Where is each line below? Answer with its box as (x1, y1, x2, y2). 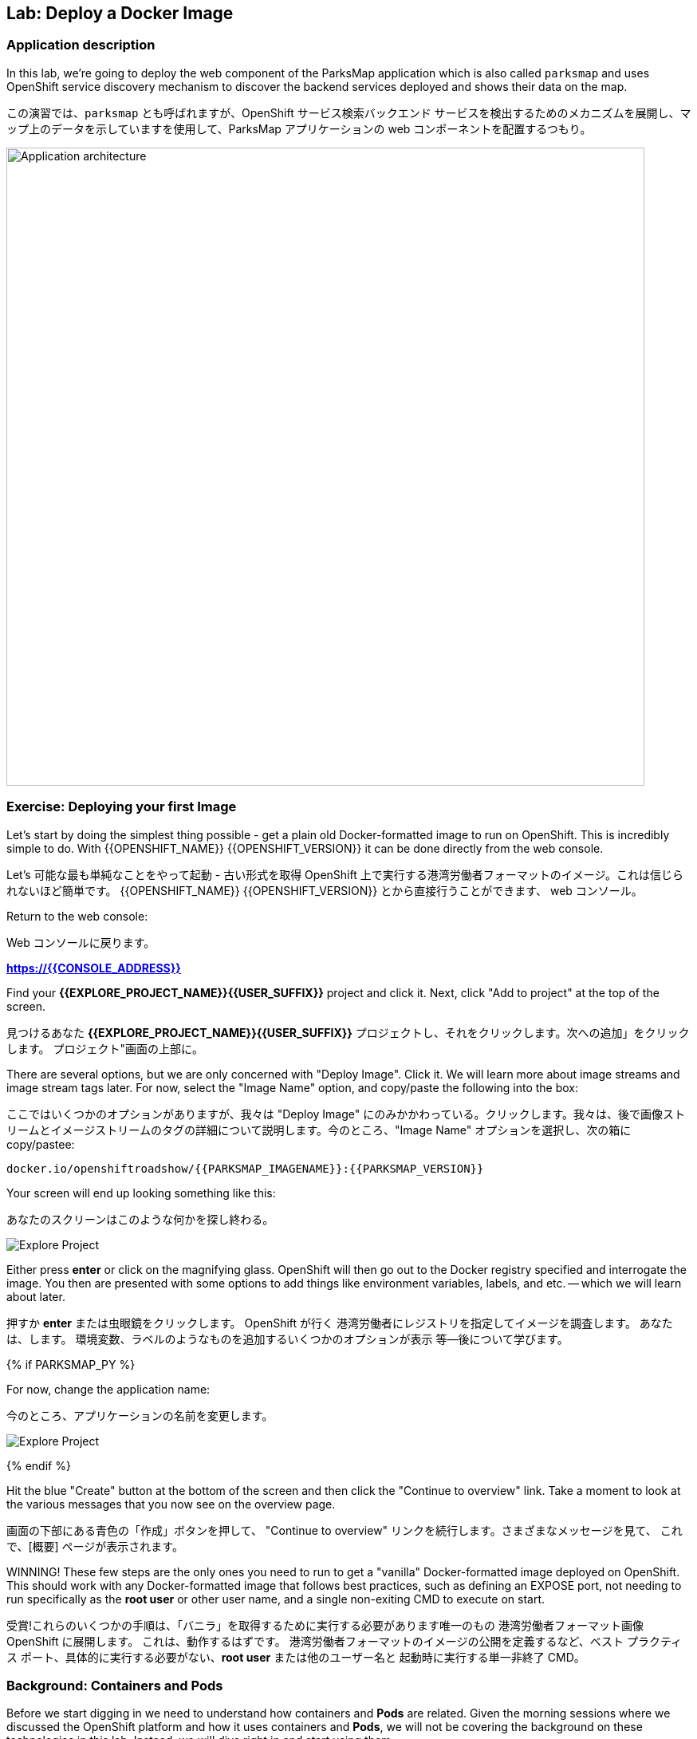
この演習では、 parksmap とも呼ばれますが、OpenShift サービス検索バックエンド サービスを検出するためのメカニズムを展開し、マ (6, 105, 691, 120)
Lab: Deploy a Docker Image (6, 3, 234, 23)
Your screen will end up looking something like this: (6, 1185, 276, 1200)
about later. (6, 1289, 65, 1303)
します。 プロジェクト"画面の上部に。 (6, 1041, 204, 1055)
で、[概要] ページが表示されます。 (6, 1539, 183, 1553)
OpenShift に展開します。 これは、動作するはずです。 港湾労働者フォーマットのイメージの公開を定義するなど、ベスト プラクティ (6, 1634, 683, 1648)
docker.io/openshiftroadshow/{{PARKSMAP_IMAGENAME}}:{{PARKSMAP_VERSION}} (6, 1161, 484, 1175)
